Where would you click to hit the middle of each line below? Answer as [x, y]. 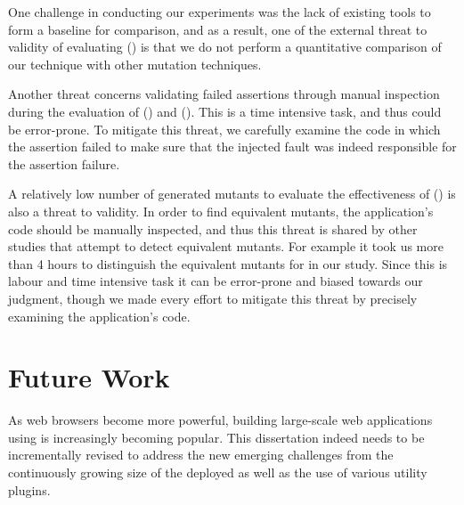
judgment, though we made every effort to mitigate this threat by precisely [213, 298]
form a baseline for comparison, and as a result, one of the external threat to [218, 29]
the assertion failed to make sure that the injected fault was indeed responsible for [232, 147]
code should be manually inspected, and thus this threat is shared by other [213, 228]
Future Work [89, 377]
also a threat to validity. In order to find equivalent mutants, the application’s [221, 211]
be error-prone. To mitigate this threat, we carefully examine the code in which [224, 129]
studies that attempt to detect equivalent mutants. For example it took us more [226, 246]
